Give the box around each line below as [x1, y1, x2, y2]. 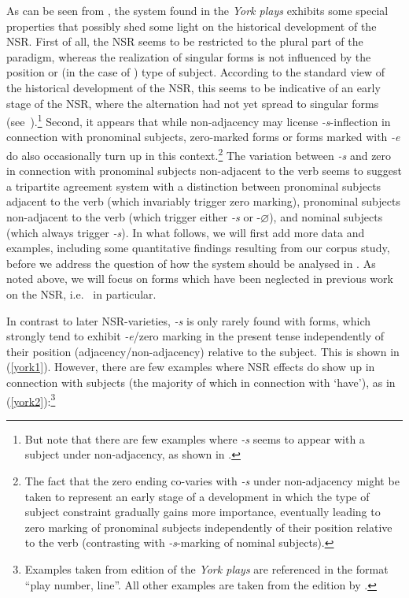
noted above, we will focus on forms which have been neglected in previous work [6, 270, 393, 287]
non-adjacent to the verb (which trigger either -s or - [6, 209, 261, 225]
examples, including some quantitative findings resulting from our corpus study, [6, 240, 390, 256]
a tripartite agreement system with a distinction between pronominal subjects [6, 177, 381, 194]
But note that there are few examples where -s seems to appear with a [24, 430, 365, 447]
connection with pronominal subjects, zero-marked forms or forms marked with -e [6, 128, 400, 145]
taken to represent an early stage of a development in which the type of [24, 488, 370, 504]
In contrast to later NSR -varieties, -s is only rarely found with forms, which [6, 312, 371, 329]
